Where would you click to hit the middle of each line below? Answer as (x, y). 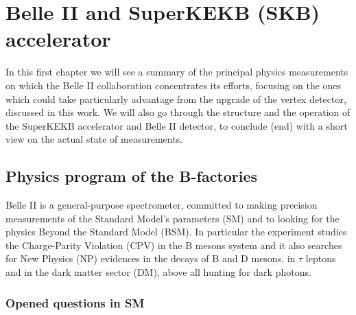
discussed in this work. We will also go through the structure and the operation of (178, 112)
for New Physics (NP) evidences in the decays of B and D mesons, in (151, 258)
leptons (321, 258)
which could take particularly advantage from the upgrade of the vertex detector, (176, 98)
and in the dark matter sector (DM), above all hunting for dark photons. (158, 272)
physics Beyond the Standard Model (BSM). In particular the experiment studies (176, 232)
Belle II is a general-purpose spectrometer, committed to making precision (162, 205)
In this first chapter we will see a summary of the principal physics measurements (177, 72)
